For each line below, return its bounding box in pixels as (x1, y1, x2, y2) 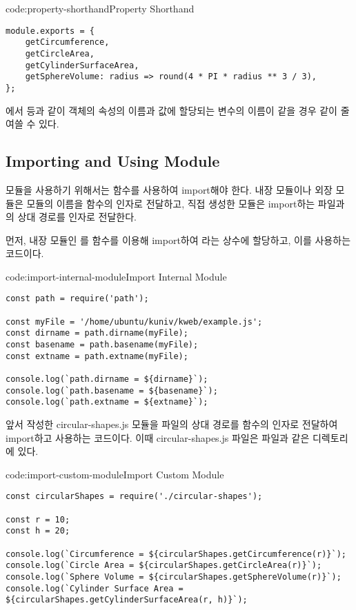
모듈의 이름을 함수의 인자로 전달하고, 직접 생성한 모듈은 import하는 (26, 196, 315, 210)
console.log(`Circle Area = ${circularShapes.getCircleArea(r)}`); (6, 560, 322, 571)
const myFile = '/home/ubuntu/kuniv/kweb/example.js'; (6, 316, 263, 327)
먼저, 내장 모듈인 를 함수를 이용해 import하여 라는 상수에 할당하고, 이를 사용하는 (6, 232, 351, 247)
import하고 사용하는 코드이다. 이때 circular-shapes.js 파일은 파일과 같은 (6, 430, 310, 445)
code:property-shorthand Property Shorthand (6, 1, 195, 15)
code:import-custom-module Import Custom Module (6, 467, 224, 481)
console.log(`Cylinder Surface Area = (6, 583, 184, 593)
